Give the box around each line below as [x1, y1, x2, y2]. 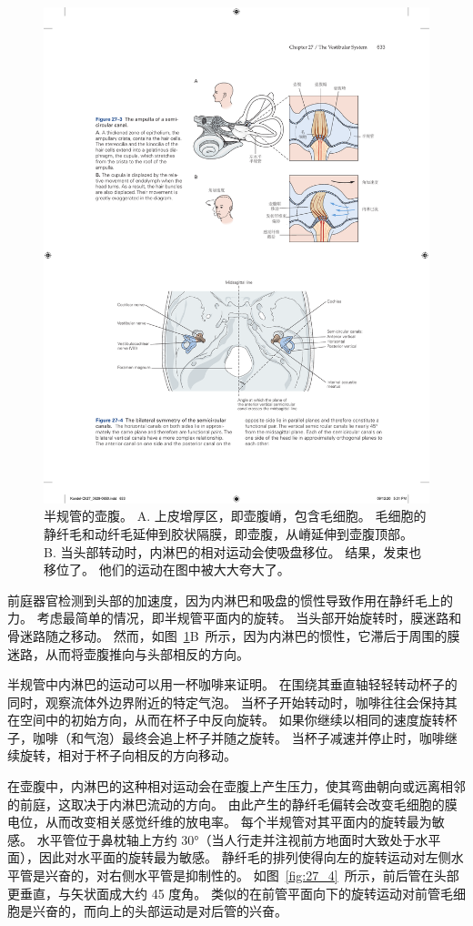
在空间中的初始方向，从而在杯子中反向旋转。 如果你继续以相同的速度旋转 [7, 710, 445, 729]
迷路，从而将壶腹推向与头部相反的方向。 [7, 644, 249, 663]
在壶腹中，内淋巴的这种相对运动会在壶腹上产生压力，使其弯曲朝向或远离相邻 [7, 777, 466, 796]
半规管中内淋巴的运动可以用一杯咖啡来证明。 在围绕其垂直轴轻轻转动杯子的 [7, 675, 458, 694]
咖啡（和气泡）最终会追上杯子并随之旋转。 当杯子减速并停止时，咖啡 [32, 728, 445, 747]
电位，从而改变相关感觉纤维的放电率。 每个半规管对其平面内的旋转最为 [7, 812, 432, 831]
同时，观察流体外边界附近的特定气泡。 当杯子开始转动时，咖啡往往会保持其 [7, 692, 458, 711]
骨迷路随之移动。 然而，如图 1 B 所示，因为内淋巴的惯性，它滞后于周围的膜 [7, 626, 460, 645]
